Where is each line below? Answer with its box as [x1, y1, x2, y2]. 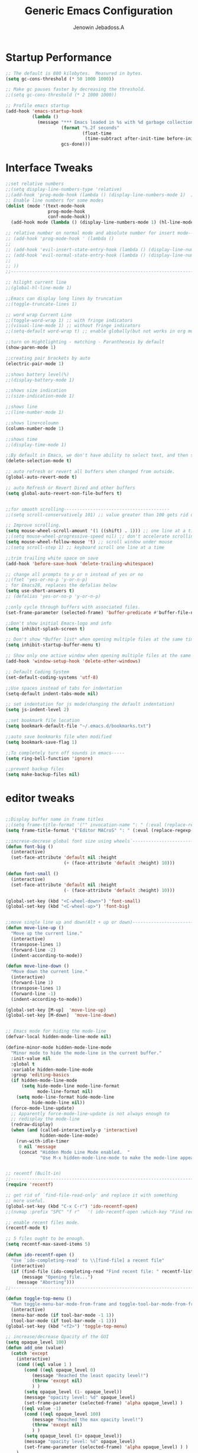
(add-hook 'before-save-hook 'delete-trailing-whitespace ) [5, 561, 154, 567]
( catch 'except [11, 1350, 48, 1356]
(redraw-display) [11, 1122, 54, 1128]
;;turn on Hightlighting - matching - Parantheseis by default [5, 339, 165, 345]
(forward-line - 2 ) [11, 947, 57, 953]
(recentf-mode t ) [5, 1225, 48, 1231]
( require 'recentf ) [5, 1182, 54, 1188]
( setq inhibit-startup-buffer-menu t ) [5, 642, 101, 648]
